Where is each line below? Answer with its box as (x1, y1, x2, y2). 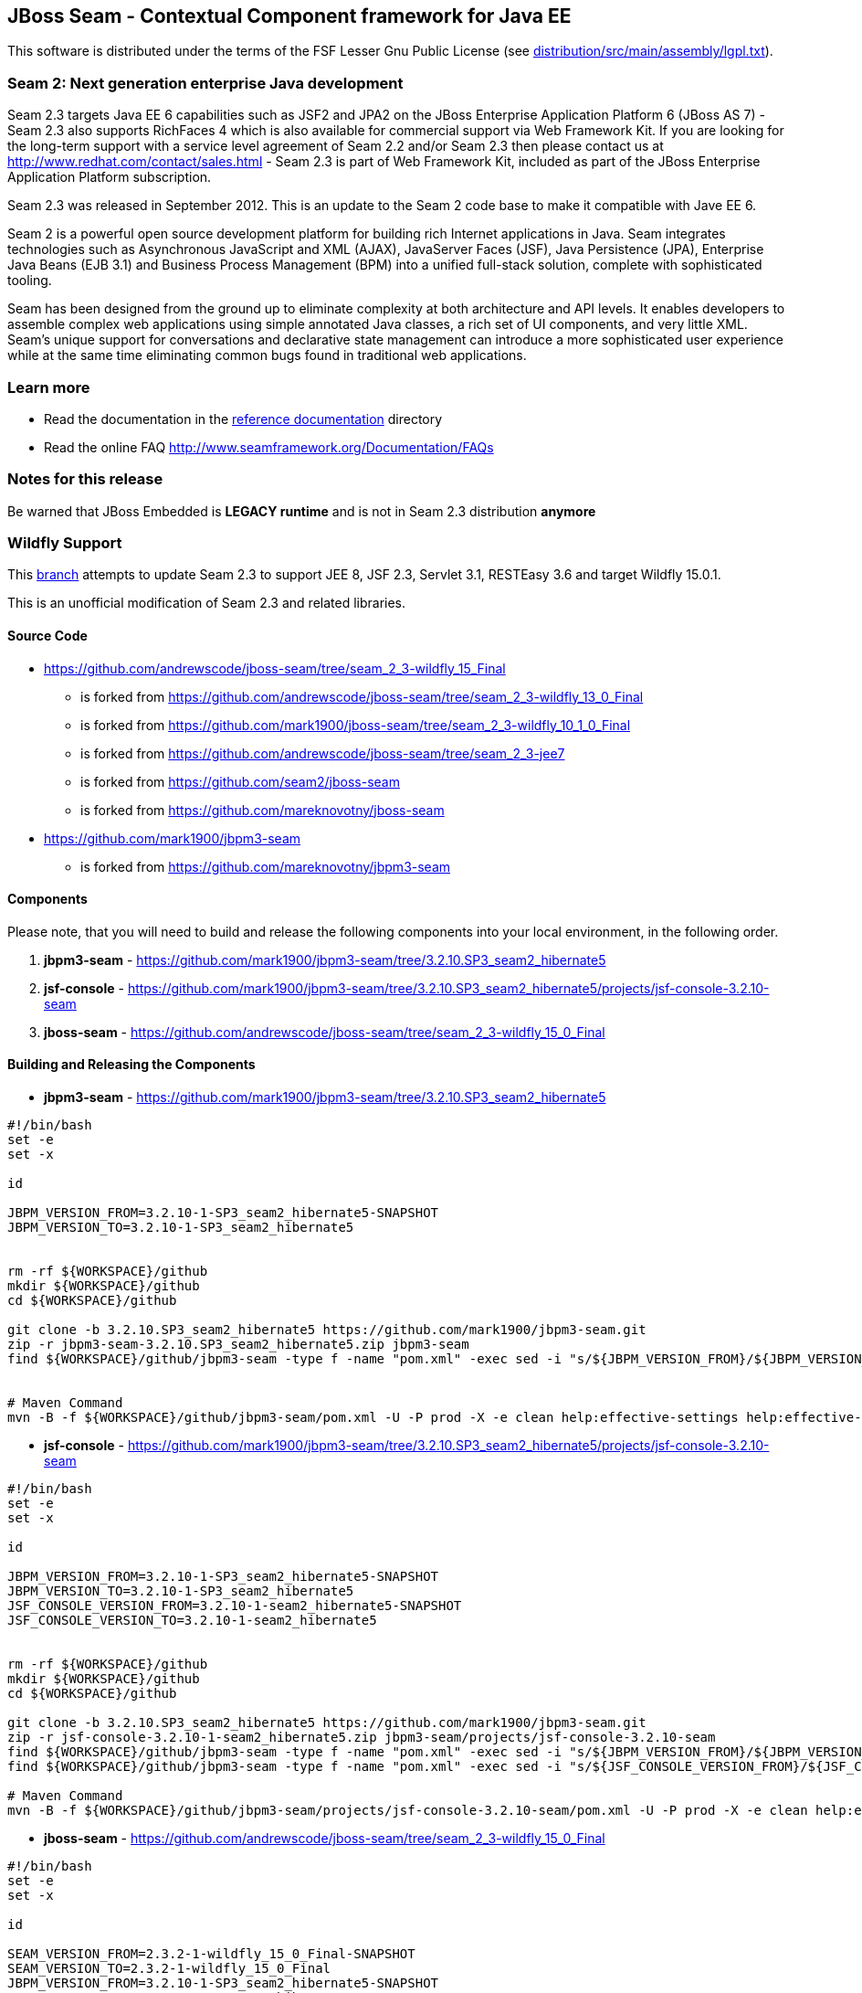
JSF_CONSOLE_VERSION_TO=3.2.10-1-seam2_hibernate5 (7, 1613, 377, 1628)
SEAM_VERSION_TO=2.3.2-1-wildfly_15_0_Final (7, 1961, 331, 1977)
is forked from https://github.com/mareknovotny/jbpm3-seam (80, 858, 451, 875)
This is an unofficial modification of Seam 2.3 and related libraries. (7, 595, 406, 611)
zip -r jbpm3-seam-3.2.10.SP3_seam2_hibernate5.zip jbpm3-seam (7, 1337, 469, 1352)
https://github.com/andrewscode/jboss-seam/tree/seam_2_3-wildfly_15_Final (44, 660, 506, 676)
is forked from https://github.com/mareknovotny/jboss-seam (80, 801, 445, 818)
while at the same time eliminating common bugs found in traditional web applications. (7, 347, 527, 364)
